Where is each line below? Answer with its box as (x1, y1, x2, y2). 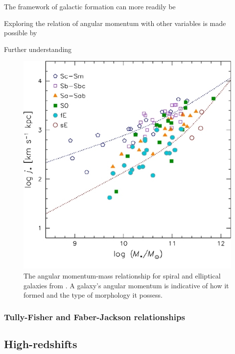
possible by (4, 27, 37, 38)
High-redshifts (4, 336, 77, 351)
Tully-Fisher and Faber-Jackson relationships (4, 310, 185, 323)
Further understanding (4, 44, 72, 54)
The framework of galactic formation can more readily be (4, 1, 176, 11)
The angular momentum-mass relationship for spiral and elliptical (23, 270, 221, 280)
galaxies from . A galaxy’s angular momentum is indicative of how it (23, 280, 229, 290)
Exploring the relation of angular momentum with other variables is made (4, 18, 226, 28)
